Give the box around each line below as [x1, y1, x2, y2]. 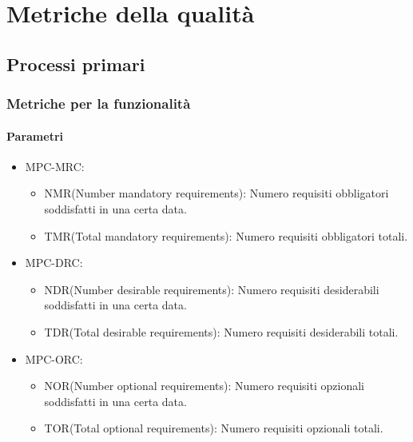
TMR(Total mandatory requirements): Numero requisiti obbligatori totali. [44, 227, 408, 244]
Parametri [6, 127, 63, 144]
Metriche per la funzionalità [6, 94, 191, 113]
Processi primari [6, 51, 145, 76]
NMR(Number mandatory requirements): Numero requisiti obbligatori [44, 185, 389, 201]
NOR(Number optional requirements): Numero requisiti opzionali [44, 377, 364, 394]
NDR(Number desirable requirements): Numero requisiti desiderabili [44, 281, 379, 297]
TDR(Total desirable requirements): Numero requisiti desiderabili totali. [44, 323, 399, 340]
